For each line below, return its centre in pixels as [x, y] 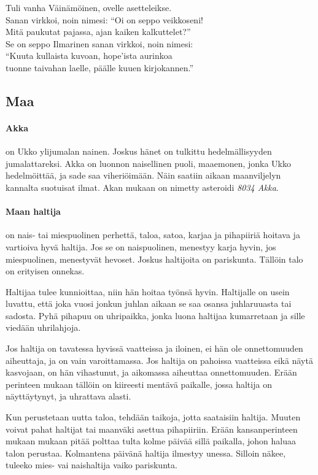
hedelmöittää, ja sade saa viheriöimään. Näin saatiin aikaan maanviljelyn [143, 175]
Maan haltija [33, 211]
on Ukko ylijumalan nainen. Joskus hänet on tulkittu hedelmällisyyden [139, 151]
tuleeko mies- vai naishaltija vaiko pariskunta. [91, 465]
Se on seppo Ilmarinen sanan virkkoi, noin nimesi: [99, 43]
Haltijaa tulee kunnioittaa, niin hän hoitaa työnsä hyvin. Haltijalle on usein [148, 291]
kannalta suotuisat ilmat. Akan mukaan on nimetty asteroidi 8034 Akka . [142, 187]
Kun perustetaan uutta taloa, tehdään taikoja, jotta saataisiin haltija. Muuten [153, 417]
